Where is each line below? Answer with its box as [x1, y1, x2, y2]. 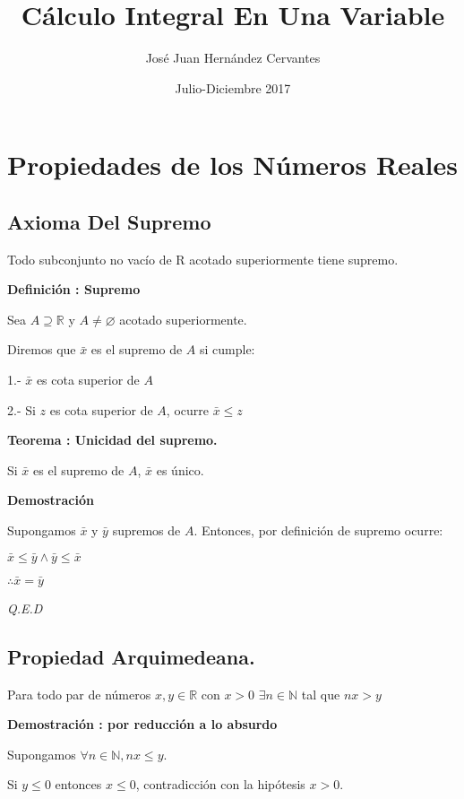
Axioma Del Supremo [7, 207, 211, 235]
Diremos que [7, 340, 76, 359]
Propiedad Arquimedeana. [7, 642, 255, 670]
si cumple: [199, 340, 255, 359]
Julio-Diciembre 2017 [175, 78, 291, 97]
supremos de [112, 521, 181, 540]
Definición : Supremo [7, 280, 141, 299]
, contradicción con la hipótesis [135, 775, 305, 794]
